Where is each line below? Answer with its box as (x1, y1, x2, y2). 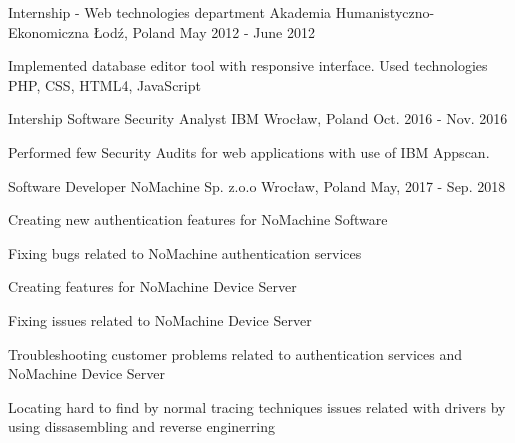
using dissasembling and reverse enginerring (8, 416, 275, 437)
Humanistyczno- (335, 2, 435, 22)
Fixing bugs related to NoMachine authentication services (8, 242, 362, 263)
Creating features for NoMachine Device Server (8, 276, 297, 297)
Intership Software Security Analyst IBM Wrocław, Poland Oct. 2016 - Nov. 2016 (8, 108, 508, 129)
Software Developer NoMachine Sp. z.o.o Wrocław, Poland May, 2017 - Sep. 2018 (8, 175, 506, 196)
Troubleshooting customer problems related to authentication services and (8, 343, 463, 364)
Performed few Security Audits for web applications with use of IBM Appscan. (8, 141, 490, 162)
